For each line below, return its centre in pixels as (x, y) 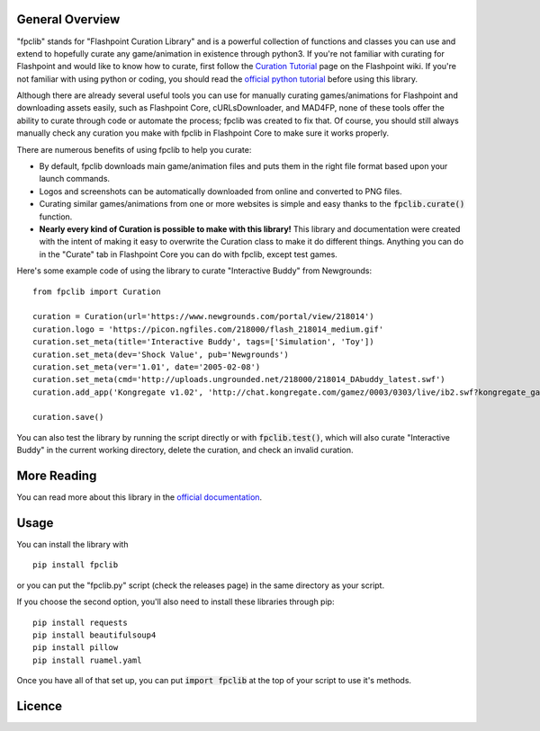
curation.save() (68, 417)
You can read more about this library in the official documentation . (139, 497)
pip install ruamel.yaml (87, 660)
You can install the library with (72, 545)
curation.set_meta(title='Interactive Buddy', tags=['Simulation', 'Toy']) (203, 342)
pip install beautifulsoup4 (94, 635)
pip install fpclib (76, 565)
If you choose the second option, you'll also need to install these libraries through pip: (175, 602)
